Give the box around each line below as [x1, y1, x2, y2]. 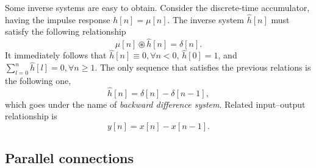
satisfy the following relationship [5, 25, 126, 38]
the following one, [5, 74, 71, 87]
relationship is [5, 110, 57, 122]
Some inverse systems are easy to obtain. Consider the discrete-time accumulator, [5, 1, 310, 13]
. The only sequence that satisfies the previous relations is [95, 61, 311, 74]
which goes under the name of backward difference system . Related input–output [5, 97, 306, 110]
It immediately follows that [5, 49, 107, 61]
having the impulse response [5, 13, 110, 26]
